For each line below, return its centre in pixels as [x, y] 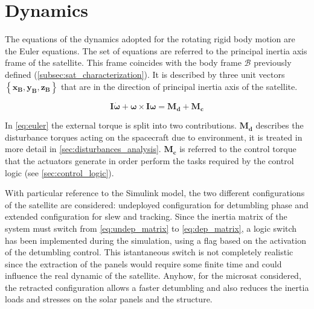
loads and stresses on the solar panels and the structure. [109, 299]
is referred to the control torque [238, 149]
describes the [280, 125]
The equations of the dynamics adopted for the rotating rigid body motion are [150, 39]
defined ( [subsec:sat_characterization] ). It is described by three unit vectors [145, 74]
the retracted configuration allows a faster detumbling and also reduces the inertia [157, 287]
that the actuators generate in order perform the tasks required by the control [149, 160]
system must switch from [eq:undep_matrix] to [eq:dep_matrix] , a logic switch [151, 228]
